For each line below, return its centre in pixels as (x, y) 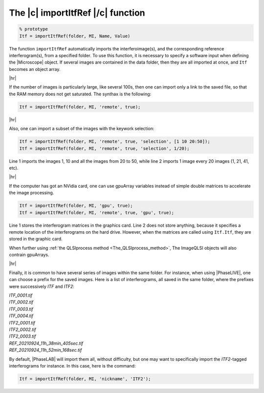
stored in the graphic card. (36, 239)
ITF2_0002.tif (22, 329)
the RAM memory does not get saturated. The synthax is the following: (80, 94)
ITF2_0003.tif (22, 336)
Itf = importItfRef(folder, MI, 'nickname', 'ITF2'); (85, 379)
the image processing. (32, 193)
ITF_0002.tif (21, 302)
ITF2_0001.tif (22, 323)
